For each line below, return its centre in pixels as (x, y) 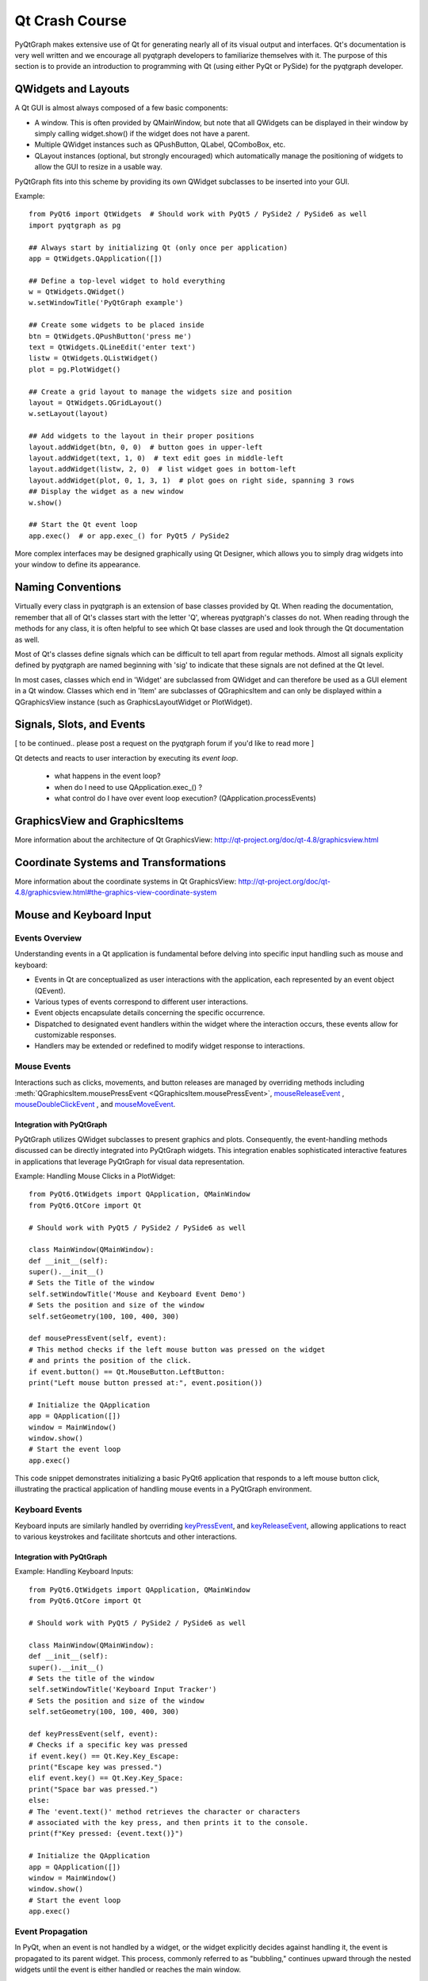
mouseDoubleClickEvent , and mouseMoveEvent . (95, 1105)
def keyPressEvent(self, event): (94, 1734)
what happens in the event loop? (108, 776)
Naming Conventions (68, 588)
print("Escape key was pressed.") (96, 1767)
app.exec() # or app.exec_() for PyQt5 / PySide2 (129, 536)
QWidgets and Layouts (72, 89)
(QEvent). (50, 990)
